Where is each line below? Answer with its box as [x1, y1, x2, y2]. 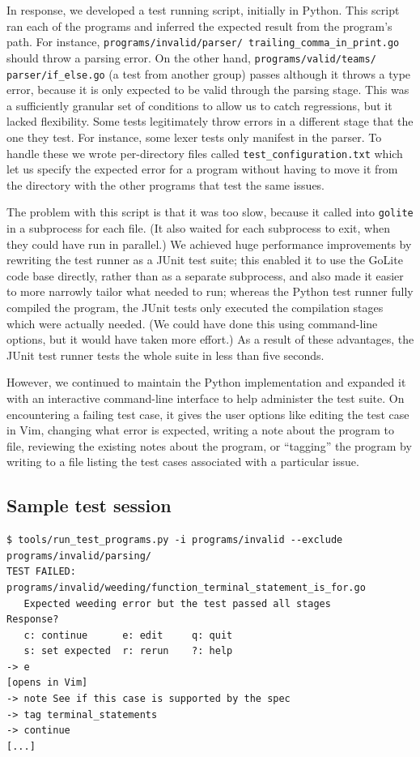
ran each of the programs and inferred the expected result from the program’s [6, 17, 392, 34]
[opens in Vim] [6, 677, 88, 689]
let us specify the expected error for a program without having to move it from [6, 160, 398, 177]
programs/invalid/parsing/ [6, 550, 151, 562]
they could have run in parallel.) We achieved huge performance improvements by [6, 235, 412, 252]
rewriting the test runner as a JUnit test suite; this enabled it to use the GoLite [6, 251, 403, 268]
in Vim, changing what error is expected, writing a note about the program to [6, 421, 395, 438]
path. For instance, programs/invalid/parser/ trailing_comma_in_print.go [6, 33, 400, 50]
